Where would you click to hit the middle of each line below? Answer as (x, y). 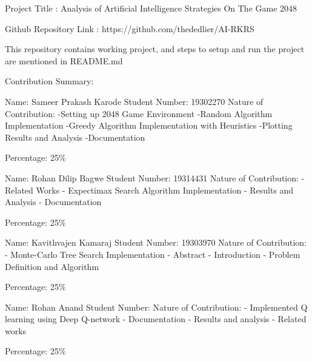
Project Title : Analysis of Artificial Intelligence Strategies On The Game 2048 (151, 8)
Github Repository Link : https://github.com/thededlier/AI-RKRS (130, 28)
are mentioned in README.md (64, 60)
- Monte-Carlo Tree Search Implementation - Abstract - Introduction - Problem (153, 254)
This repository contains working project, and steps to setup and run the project (155, 49)
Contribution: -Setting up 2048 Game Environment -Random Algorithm (139, 113)
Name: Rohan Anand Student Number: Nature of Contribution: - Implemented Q (156, 307)
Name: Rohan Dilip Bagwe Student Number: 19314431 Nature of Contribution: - (155, 177)
